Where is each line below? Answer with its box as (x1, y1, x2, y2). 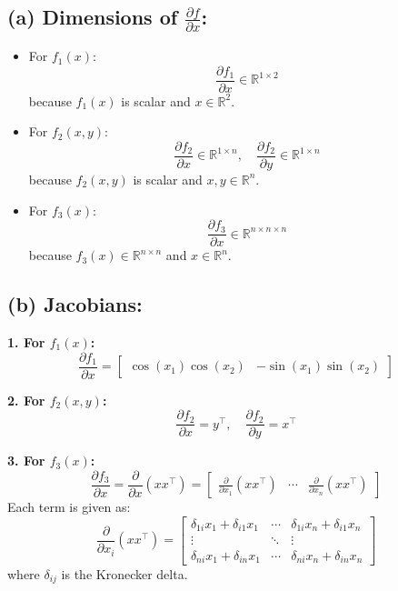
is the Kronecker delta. (61, 564, 188, 583)
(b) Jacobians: (7, 290, 143, 318)
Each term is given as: (7, 497, 131, 516)
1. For (7, 333, 45, 351)
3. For (7, 451, 45, 470)
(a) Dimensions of (7, 3, 178, 31)
